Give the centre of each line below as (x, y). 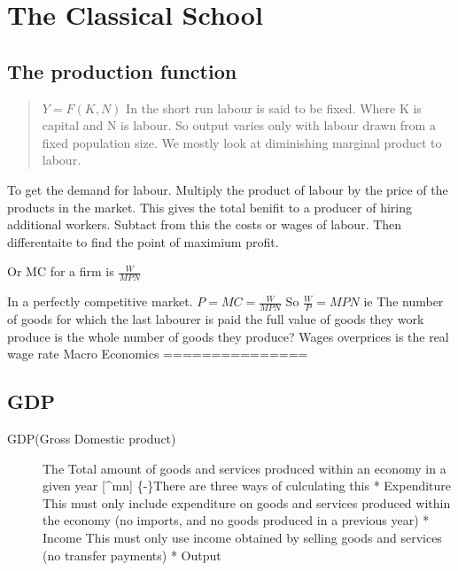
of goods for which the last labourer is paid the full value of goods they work (216, 318)
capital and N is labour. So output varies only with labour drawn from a (239, 125)
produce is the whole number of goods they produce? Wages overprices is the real (228, 336)
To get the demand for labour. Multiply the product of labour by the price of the (228, 189)
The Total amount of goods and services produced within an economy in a (245, 468)
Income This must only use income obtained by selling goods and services (242, 537)
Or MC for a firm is (61, 271)
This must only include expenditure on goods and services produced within (247, 502)
